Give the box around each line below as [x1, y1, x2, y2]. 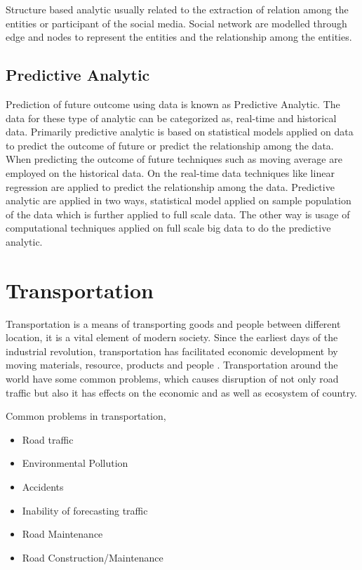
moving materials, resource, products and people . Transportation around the [6, 357, 338, 372]
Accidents [22, 479, 64, 493]
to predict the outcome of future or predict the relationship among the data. [6, 138, 334, 152]
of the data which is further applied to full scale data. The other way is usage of [6, 206, 350, 221]
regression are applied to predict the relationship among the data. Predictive [6, 179, 335, 194]
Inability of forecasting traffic [22, 503, 148, 517]
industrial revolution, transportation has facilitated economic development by [6, 343, 338, 358]
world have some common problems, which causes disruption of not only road [6, 371, 339, 386]
